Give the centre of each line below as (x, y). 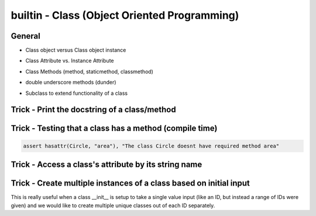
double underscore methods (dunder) (71, 83)
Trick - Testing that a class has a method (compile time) (114, 128)
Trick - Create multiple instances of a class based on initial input (130, 184)
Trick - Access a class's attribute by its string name (107, 165)
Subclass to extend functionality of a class (77, 93)
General (26, 36)
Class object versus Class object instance (76, 50)
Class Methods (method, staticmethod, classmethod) (89, 71)
